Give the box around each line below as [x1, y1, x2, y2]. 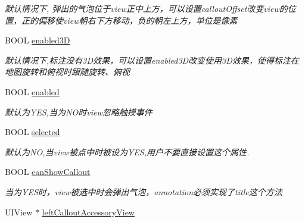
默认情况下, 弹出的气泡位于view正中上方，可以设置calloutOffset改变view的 [5, 2, 288, 14]
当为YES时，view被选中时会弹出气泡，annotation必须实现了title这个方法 [5, 185, 282, 198]
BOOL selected [5, 126, 60, 138]
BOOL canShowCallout [5, 165, 91, 178]
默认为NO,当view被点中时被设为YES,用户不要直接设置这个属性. [5, 145, 250, 158]
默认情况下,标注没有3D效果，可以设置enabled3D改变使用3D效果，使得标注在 [5, 54, 299, 66]
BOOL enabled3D [5, 34, 70, 46]
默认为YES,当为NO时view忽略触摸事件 [5, 105, 152, 118]
